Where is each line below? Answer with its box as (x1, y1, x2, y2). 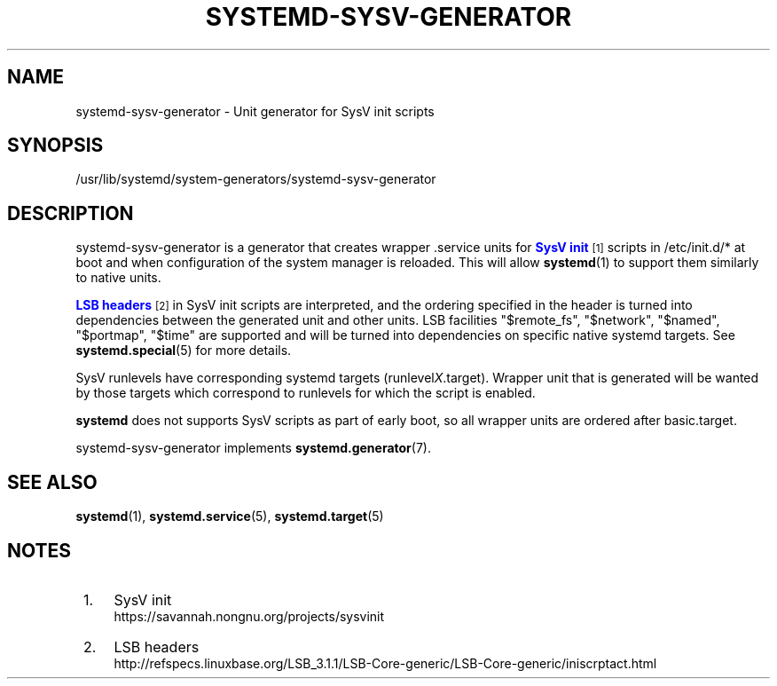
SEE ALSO (7, 470, 98, 493)
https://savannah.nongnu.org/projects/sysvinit (114, 608, 385, 624)
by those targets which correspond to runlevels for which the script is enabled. (75, 385, 536, 401)
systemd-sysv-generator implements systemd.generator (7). (75, 440, 431, 456)
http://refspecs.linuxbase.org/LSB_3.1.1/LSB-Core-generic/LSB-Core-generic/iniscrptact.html (114, 655, 657, 671)
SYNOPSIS (7, 134, 104, 157)
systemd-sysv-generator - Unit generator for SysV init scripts (75, 103, 435, 119)
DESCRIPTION (7, 201, 134, 225)
